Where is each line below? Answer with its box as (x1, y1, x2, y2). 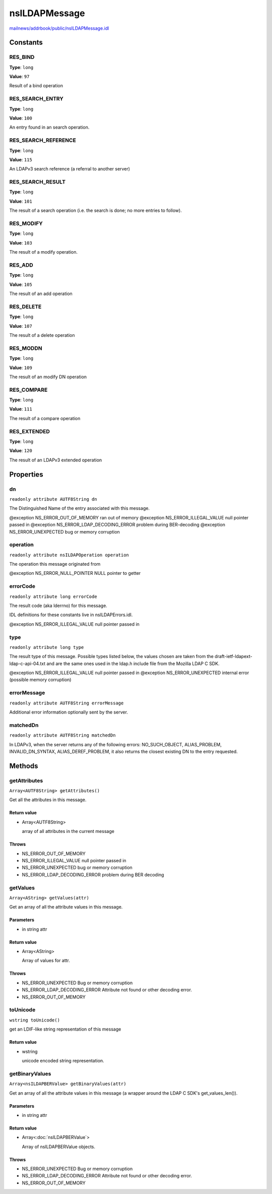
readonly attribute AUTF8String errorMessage (9, 700, 124, 706)
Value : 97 (9, 74, 30, 80)
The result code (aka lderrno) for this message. (9, 603, 108, 609)
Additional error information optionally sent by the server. (9, 709, 128, 715)
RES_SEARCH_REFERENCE (9, 137, 77, 144)
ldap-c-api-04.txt (9, 661, 46, 667)
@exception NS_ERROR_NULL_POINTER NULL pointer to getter (9, 570, 141, 576)
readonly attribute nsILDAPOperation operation (9, 552, 129, 558)
